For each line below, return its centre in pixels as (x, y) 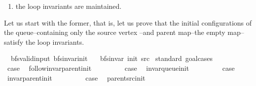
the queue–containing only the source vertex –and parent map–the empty (115, 32)
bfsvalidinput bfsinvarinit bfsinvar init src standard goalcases (112, 58)
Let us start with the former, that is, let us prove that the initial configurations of (128, 22)
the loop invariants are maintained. (69, 6)
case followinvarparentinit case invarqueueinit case (121, 68)
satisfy (14, 42)
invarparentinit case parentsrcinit (76, 77)
